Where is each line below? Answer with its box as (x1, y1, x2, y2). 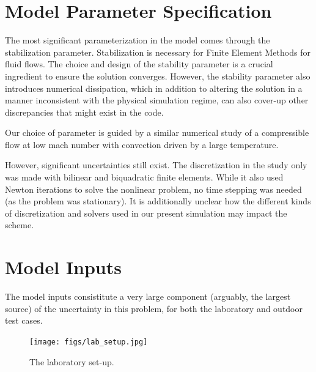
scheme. (5, 218, 34, 231)
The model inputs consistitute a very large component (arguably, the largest (5, 290, 291, 303)
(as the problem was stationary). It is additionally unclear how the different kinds (5, 195, 311, 207)
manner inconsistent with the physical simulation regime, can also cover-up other (5, 94, 309, 106)
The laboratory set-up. (29, 355, 114, 368)
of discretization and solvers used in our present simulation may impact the (5, 206, 287, 219)
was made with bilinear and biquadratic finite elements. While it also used (5, 171, 284, 184)
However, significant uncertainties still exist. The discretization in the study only (5, 158, 307, 171)
